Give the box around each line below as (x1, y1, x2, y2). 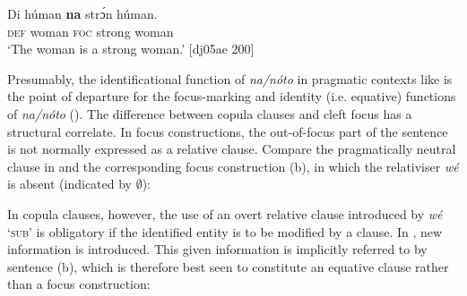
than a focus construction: (7, 275, 151, 293)
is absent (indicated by (7, 174, 132, 193)
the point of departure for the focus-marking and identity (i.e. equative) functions (7, 87, 456, 106)
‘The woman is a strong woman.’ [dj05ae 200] (7, 39, 255, 58)
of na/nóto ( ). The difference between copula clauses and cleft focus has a (7, 104, 412, 123)
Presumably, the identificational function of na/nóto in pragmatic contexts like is (7, 69, 453, 88)
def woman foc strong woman (7, 21, 174, 40)
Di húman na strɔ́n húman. (7, 4, 158, 22)
